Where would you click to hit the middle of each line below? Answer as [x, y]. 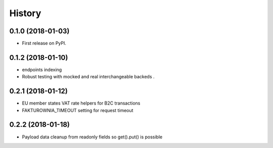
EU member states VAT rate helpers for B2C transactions [81, 103]
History [25, 13]
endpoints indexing [42, 69]
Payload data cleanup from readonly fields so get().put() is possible [92, 137]
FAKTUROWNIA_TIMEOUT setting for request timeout [78, 110]
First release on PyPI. [44, 43]
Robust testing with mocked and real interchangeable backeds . [88, 77]
